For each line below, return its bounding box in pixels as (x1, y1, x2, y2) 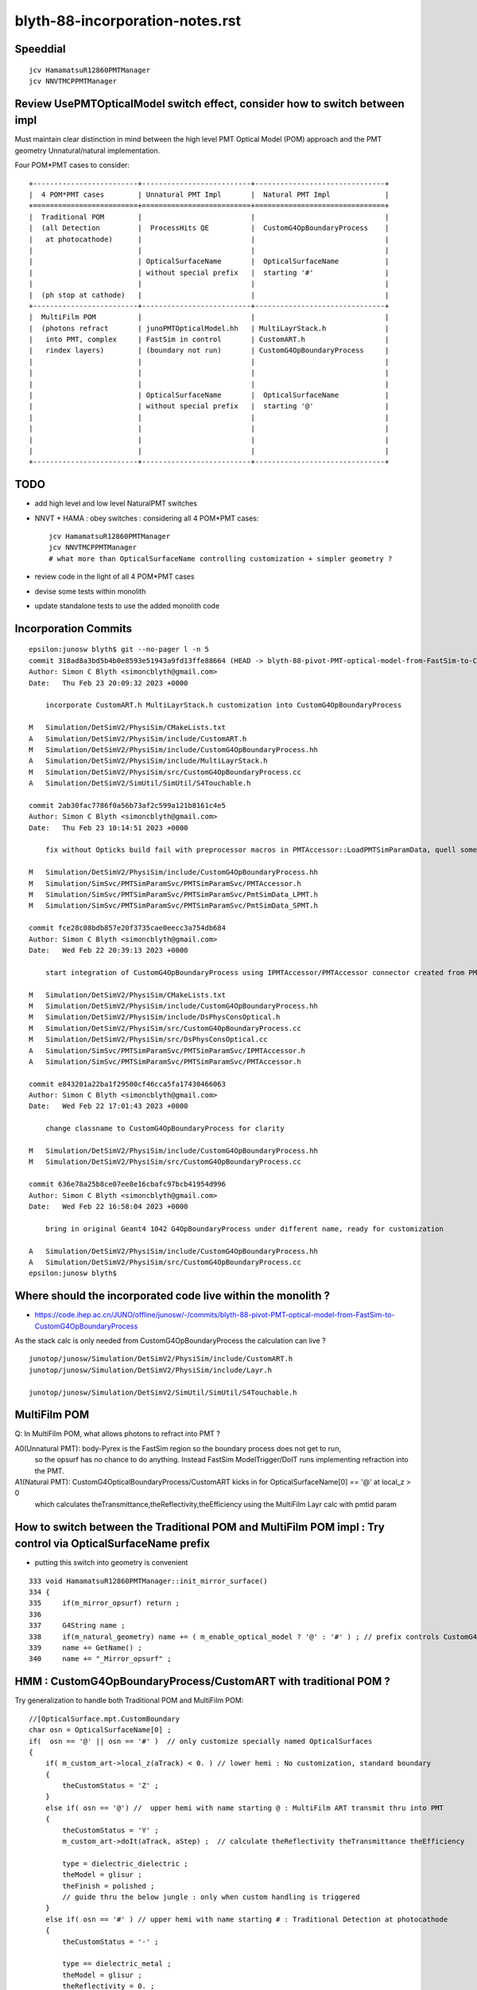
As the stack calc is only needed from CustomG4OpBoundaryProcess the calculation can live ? (14, 1336, 326, 1345)
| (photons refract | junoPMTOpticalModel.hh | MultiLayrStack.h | (29, 323, 390, 333)
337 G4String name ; (29, 1621, 126, 1630)
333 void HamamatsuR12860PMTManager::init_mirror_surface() (29, 1576, 268, 1586)
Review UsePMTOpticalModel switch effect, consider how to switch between (14, 96, 405, 111)
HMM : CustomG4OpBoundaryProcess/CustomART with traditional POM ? (14, 1675, 391, 1688)
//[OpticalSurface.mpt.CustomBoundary (29, 1714, 180, 1723)
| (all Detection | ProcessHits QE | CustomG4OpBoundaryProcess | (29, 224, 390, 232)
